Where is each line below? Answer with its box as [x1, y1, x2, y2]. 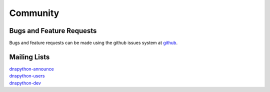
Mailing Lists [9, 52, 50, 61]
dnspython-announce [9, 65, 54, 72]
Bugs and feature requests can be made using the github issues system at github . [9, 40, 177, 46]
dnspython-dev [9, 80, 41, 86]
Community [9, 7, 59, 18]
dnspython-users [9, 73, 45, 79]
